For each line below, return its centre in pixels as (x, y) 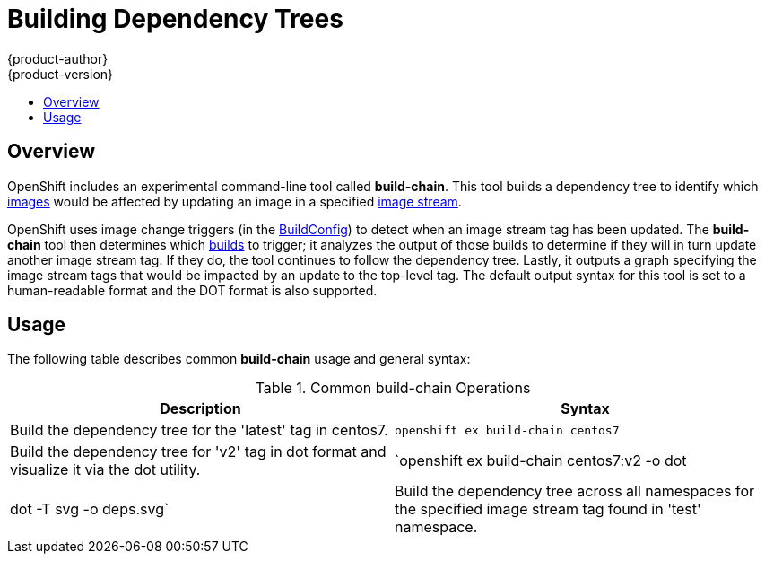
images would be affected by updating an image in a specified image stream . (235, 201)
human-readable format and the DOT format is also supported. (192, 290)
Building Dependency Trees (175, 19)
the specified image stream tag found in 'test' (548, 509)
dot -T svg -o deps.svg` (90, 509)
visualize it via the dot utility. (105, 470)
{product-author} (58, 58)
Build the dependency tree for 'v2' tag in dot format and (198, 452)
